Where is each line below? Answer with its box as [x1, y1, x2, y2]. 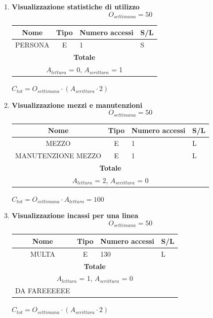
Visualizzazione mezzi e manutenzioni [11, 99, 142, 110]
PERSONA [15, 40, 49, 50]
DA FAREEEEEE [15, 285, 70, 296]
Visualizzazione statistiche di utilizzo [11, 1, 140, 11]
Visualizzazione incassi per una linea [11, 210, 138, 221]
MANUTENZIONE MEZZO [15, 150, 101, 160]
